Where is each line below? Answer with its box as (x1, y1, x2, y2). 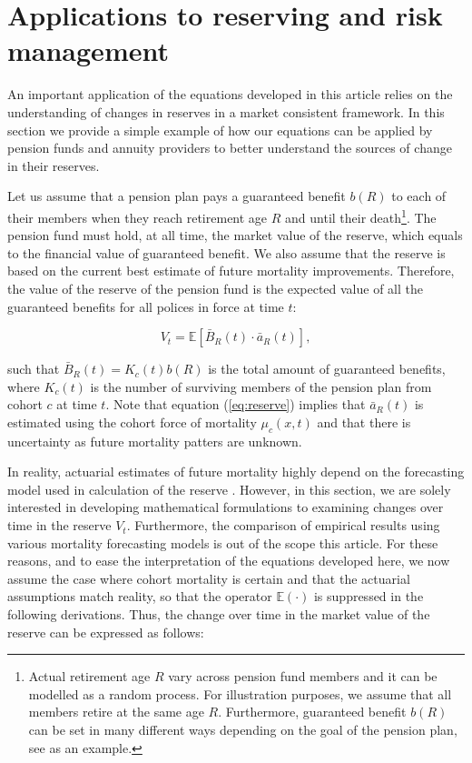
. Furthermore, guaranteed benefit (218, 702, 407, 721)
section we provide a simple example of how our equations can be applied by (7, 120, 433, 139)
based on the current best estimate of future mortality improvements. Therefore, (7, 261, 455, 280)
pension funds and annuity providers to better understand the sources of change (7, 138, 452, 157)
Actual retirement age (28, 667, 151, 686)
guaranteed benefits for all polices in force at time (7, 296, 284, 316)
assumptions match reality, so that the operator (7, 587, 272, 606)
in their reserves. (7, 156, 100, 175)
